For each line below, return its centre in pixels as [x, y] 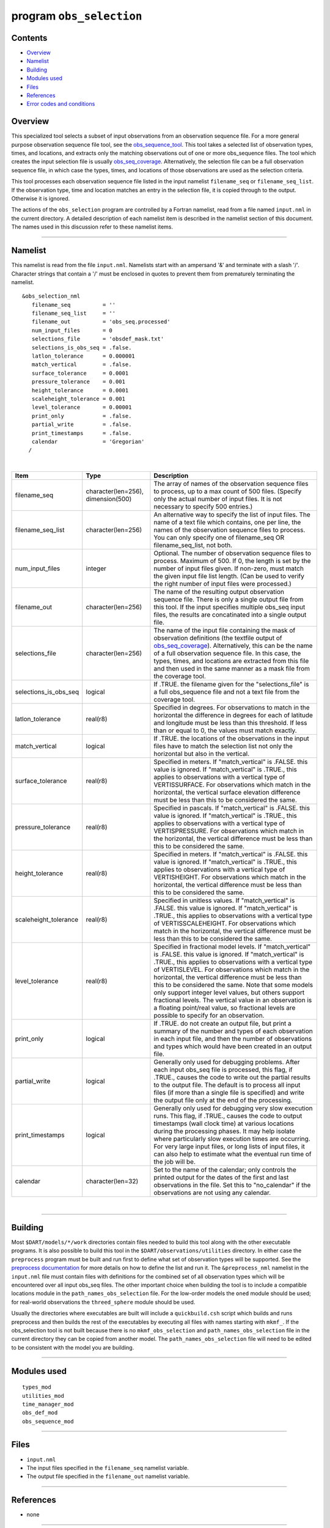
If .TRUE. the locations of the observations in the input [232, 738]
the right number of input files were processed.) [222, 584]
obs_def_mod [40, 1413]
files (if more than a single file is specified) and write [229, 1093]
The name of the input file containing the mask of [225, 631]
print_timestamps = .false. [82, 433]
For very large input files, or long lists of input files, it [229, 1147]
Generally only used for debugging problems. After [227, 1062]
